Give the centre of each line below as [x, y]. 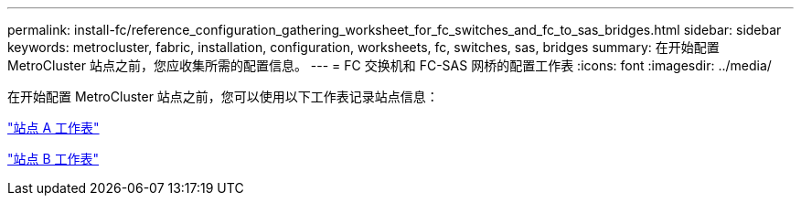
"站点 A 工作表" [53, 128]
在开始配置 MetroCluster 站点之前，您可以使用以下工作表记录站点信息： [223, 96]
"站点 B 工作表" [53, 159]
